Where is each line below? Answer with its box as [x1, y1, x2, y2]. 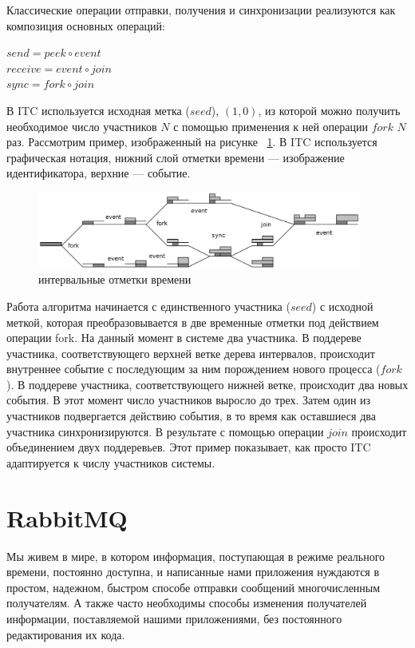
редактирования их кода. [6, 626, 125, 642]
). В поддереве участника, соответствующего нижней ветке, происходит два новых [6, 376, 409, 392]
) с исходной [311, 297, 373, 314]
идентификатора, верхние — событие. [6, 165, 191, 181]
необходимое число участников [6, 117, 157, 134]
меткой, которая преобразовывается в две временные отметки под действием [6, 313, 379, 330]
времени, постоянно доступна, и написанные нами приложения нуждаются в [6, 563, 380, 580]
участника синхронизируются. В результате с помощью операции [6, 423, 324, 439]
